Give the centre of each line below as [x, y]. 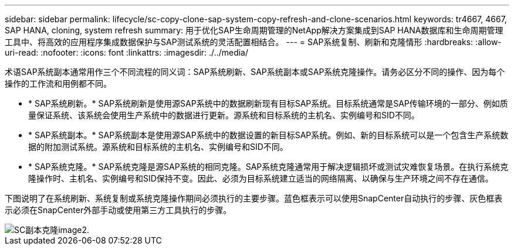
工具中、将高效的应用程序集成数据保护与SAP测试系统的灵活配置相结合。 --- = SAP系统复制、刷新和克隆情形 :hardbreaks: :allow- [253, 42]
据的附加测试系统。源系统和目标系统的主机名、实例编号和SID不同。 [158, 147]
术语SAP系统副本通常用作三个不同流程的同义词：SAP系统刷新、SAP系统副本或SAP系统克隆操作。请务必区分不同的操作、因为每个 [255, 72]
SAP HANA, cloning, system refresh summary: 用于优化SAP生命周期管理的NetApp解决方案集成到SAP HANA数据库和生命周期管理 [254, 30]
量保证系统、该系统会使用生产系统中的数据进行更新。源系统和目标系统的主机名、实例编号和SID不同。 [224, 115]
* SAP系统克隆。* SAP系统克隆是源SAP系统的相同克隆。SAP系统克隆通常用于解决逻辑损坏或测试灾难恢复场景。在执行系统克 [268, 167]
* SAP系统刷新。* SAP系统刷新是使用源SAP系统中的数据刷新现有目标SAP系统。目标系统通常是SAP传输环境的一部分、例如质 [268, 103]
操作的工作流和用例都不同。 [58, 83]
